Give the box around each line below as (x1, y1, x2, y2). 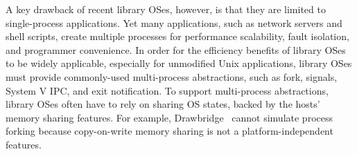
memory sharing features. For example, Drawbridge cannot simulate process (6, 110, 333, 124)
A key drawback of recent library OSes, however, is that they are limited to (6, 2, 326, 16)
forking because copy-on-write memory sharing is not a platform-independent (6, 124, 333, 138)
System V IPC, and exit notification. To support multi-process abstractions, (6, 83, 329, 97)
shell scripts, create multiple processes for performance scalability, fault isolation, (6, 29, 349, 44)
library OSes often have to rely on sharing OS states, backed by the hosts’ (6, 97, 320, 111)
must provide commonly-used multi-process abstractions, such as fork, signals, (6, 69, 338, 84)
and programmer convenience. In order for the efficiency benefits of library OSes (6, 42, 346, 57)
